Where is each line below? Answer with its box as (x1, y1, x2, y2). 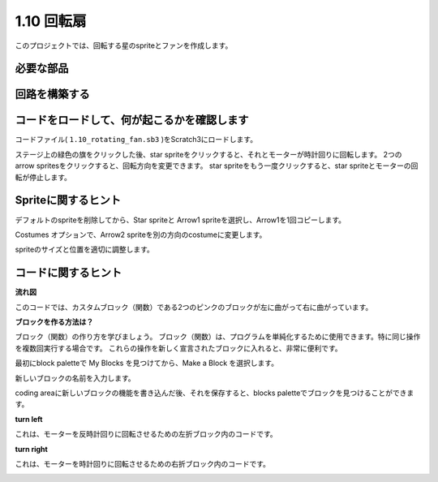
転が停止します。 (15, 172, 72, 182)
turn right (15, 444, 48, 454)
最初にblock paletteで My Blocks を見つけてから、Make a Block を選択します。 (15, 358, 279, 368)
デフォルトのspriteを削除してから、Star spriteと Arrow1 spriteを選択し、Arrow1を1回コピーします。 (15, 215, 346, 225)
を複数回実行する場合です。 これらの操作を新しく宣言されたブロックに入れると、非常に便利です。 (15, 343, 342, 353)
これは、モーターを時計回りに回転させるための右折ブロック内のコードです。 (15, 458, 271, 468)
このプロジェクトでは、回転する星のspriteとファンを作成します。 (15, 41, 233, 50)
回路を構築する (15, 88, 90, 101)
